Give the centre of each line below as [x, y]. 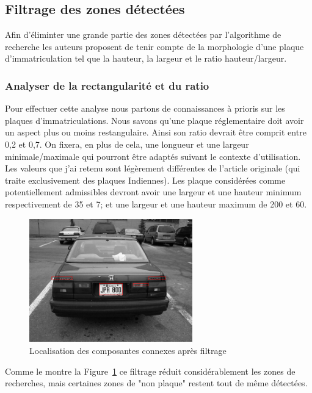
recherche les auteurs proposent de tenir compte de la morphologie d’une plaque [154, 46]
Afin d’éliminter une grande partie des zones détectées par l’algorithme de [143, 34]
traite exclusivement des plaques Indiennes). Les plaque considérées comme [145, 180]
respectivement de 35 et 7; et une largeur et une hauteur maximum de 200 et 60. [156, 204]
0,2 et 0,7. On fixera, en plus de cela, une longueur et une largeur [127, 144]
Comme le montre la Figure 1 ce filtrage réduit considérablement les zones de [150, 371]
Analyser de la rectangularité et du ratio [107, 85]
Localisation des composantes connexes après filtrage [128, 350]
